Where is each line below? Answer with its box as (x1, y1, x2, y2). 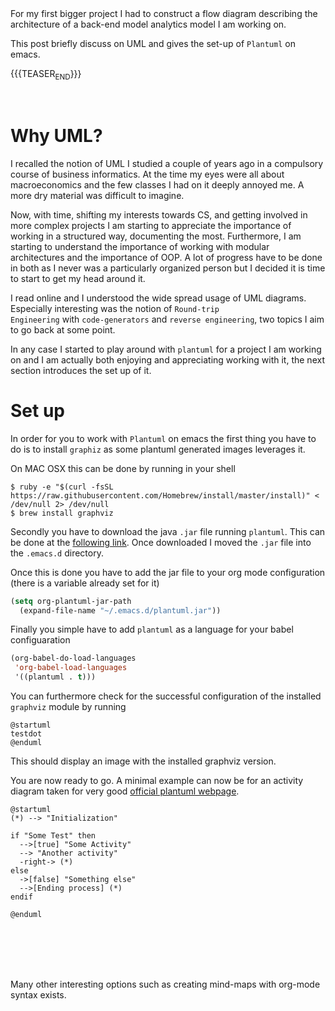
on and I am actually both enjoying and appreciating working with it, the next (10, 353, 325, 366)
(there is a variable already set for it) (10, 577, 160, 589)
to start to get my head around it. (10, 272, 146, 284)
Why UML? (10, 124, 103, 147)
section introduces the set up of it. (10, 364, 152, 376)
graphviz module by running (10, 701, 127, 713)
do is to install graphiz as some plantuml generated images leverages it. (10, 443, 306, 455)
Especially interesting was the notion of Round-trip (10, 302, 220, 314)
